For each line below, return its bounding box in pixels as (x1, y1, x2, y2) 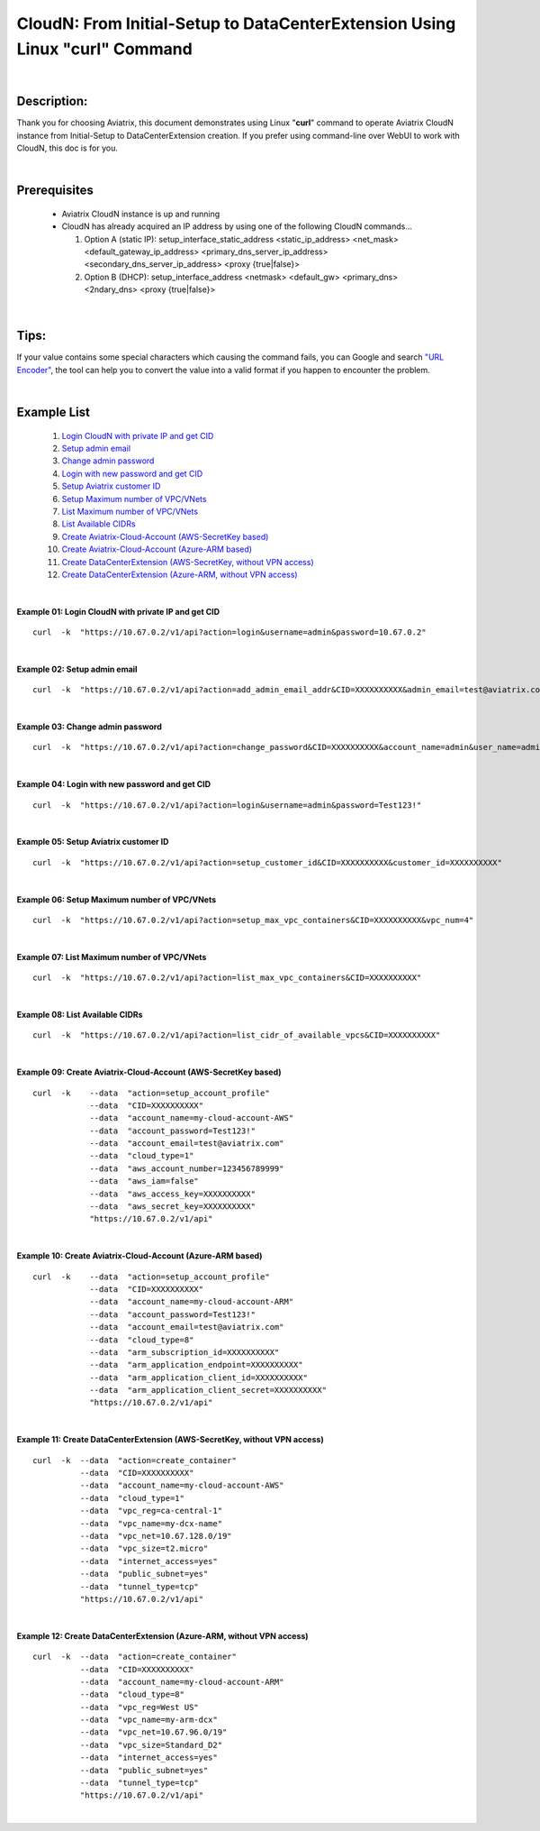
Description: (16, 94, 88, 109)
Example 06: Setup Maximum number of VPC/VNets (16, 893, 217, 905)
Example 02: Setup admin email (16, 664, 138, 674)
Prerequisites (16, 183, 94, 198)
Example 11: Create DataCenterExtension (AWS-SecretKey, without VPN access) (16, 1434, 324, 1445)
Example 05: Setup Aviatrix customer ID (16, 837, 169, 847)
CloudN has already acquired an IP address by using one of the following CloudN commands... (61, 221, 413, 232)
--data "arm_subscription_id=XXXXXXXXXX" (89, 1347, 280, 1357)
